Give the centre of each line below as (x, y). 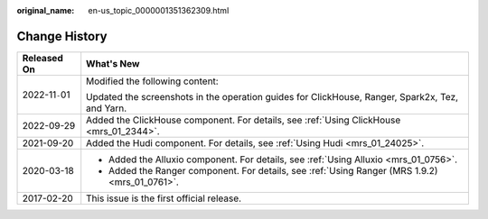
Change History (62, 36)
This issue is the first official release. (164, 198)
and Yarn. (107, 108)
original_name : (46, 10)
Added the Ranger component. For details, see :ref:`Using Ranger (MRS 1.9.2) (273, 170)
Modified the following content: (152, 81)
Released (42, 58)
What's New (113, 63)
